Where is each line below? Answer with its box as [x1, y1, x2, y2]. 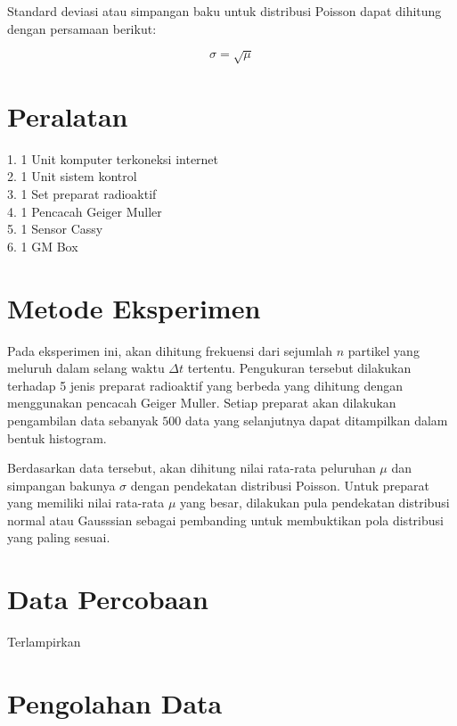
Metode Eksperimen [7, 289, 261, 326]
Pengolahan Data [7, 684, 223, 721]
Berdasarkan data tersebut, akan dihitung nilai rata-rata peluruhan [7, 458, 376, 477]
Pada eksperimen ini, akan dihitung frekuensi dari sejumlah [7, 341, 332, 359]
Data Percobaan [7, 581, 208, 617]
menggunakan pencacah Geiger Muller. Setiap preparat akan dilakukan [7, 393, 396, 412]
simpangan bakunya [7, 475, 116, 494]
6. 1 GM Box [7, 236, 78, 255]
